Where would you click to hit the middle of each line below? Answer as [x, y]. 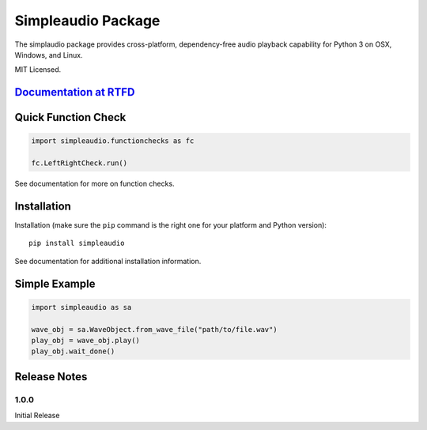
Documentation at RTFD [75, 92]
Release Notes [51, 377]
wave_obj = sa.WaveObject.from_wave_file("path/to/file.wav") [154, 329]
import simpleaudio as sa [81, 307]
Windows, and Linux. [49, 55]
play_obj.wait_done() [73, 351]
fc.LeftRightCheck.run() [79, 163]
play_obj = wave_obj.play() [85, 340]
